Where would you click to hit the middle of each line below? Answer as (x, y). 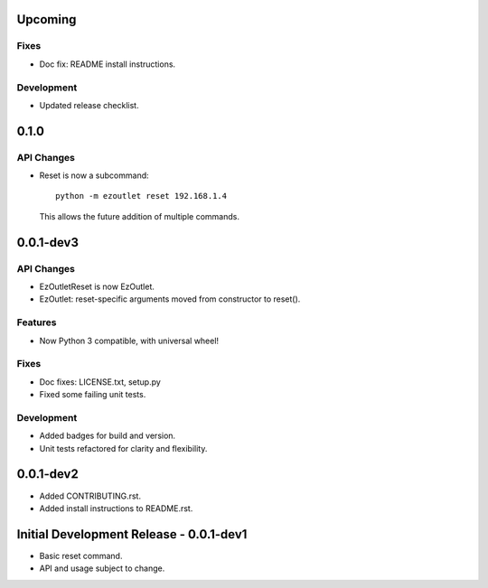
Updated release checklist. (89, 105)
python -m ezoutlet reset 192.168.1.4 (141, 196)
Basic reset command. (81, 555)
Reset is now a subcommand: (94, 175)
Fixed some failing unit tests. (93, 395)
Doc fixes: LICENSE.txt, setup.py (100, 382)
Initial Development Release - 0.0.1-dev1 (132, 534)
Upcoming (47, 19)
